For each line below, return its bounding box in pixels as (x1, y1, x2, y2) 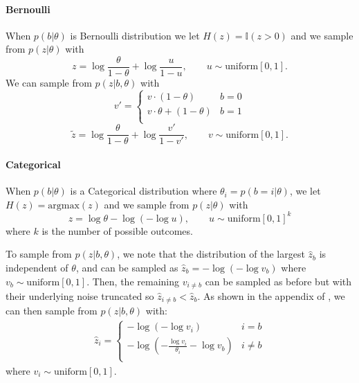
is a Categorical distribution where (70, 184, 217, 198)
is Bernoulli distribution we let (70, 28, 200, 42)
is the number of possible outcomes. (42, 223, 193, 238)
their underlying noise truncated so (6, 289, 154, 303)
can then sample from (6, 303, 98, 318)
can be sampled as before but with (205, 274, 352, 288)
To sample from (6, 247, 72, 261)
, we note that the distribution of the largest (117, 247, 305, 261)
